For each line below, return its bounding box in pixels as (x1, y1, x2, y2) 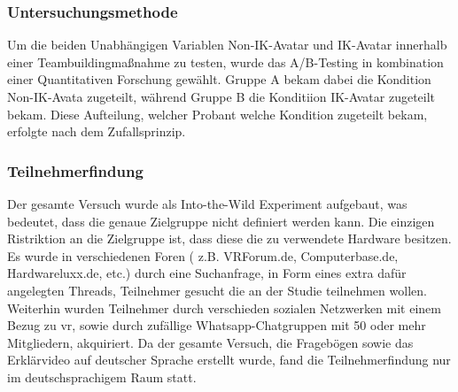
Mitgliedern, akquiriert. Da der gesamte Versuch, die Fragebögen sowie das (7, 333, 414, 351)
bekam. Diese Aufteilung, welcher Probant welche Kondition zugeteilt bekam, (7, 104, 428, 123)
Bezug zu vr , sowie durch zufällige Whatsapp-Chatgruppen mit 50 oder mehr (7, 316, 426, 334)
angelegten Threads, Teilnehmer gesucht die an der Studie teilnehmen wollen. (7, 281, 427, 299)
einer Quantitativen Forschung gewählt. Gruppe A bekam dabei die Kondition (7, 70, 431, 88)
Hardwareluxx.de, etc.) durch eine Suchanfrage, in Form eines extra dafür (7, 264, 407, 282)
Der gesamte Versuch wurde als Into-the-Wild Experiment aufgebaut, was (7, 195, 408, 212)
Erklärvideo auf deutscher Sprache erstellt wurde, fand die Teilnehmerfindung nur (7, 350, 451, 369)
